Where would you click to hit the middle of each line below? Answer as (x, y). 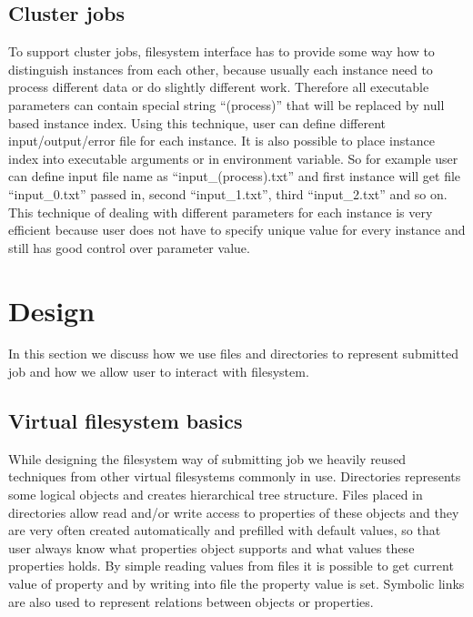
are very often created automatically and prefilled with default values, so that (225, 530)
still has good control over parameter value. (129, 247)
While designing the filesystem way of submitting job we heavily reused (207, 458)
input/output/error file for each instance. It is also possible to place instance (221, 141)
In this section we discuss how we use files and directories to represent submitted (234, 354)
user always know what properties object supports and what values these (211, 547)
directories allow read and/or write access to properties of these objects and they (234, 512)
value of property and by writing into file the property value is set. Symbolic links (236, 583)
